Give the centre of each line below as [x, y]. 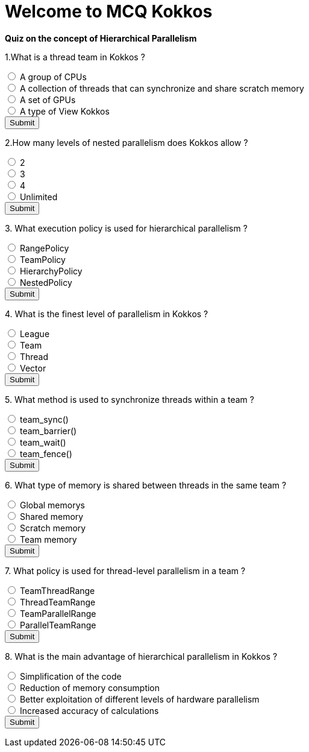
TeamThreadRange [57, 590]
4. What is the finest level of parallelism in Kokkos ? [107, 314]
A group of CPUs [53, 77]
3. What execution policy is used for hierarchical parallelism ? [126, 228]
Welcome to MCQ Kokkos [109, 11]
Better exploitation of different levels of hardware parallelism [139, 699]
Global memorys [52, 505]
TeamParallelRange [58, 613]
